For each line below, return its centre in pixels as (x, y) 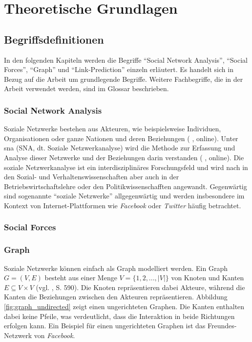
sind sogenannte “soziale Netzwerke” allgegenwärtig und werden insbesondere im (124, 196)
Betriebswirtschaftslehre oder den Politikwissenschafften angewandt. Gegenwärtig (126, 186)
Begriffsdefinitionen (54, 39)
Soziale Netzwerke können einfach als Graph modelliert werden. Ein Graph (116, 268)
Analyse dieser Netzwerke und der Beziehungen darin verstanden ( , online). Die (124, 157)
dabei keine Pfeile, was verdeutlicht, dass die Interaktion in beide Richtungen (119, 316)
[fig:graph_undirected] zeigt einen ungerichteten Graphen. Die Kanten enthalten (124, 306)
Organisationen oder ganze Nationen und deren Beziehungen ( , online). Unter (121, 138)
